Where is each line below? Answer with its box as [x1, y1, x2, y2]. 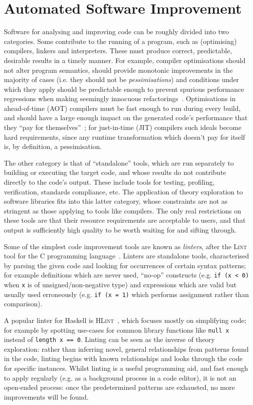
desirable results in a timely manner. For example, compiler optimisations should [4, 55, 246, 65]
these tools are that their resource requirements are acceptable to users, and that [4, 215, 246, 225]
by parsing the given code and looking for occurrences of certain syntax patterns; [4, 260, 246, 270]
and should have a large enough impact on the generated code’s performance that [4, 112, 248, 123]
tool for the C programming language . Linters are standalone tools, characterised [4, 251, 249, 261]
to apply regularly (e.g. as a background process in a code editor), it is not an [4, 372, 236, 383]
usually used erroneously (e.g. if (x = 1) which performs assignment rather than [4, 289, 249, 299]
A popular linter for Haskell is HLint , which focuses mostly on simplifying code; [4, 315, 247, 325]
